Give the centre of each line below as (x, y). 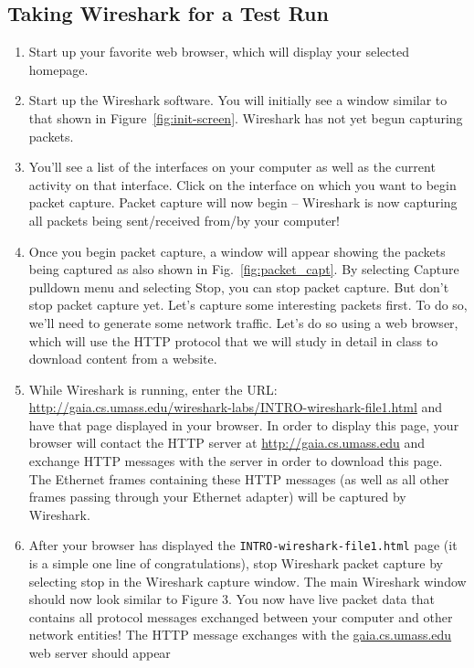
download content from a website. (123, 359)
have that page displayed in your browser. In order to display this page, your (244, 424)
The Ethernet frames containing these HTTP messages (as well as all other (239, 478)
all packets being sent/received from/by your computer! (184, 220)
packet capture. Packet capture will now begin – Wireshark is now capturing (243, 202)
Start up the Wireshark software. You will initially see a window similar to (238, 100)
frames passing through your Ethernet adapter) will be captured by (217, 497)
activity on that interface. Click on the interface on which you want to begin (242, 184)
